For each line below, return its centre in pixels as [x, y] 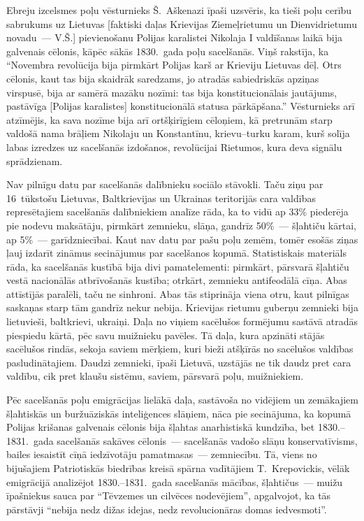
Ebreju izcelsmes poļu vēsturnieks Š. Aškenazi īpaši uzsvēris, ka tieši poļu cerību [179, 10]
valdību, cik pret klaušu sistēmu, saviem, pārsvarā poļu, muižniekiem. [155, 376]
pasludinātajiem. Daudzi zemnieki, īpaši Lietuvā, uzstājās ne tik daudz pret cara [179, 362]
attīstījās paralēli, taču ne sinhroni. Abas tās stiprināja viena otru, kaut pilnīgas [178, 293]
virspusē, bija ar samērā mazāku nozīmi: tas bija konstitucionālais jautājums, [172, 92]
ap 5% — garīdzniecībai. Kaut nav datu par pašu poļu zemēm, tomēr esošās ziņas [182, 239]
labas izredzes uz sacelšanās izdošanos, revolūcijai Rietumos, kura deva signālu [174, 147]
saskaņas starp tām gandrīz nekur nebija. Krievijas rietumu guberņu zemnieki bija [182, 307]
